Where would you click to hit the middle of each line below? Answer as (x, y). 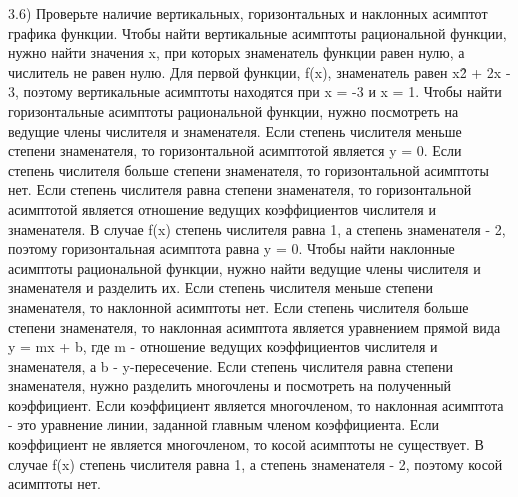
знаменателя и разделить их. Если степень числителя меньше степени (220, 287)
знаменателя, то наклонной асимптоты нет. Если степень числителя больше (238, 306)
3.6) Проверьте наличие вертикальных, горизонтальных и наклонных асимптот (248, 13)
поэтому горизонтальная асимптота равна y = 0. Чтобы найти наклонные (231, 248)
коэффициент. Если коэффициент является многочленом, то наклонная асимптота (256, 404)
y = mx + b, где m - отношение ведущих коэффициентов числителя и (223, 346)
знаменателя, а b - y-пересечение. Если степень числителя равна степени (230, 365)
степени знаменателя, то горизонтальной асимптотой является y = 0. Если (235, 150)
